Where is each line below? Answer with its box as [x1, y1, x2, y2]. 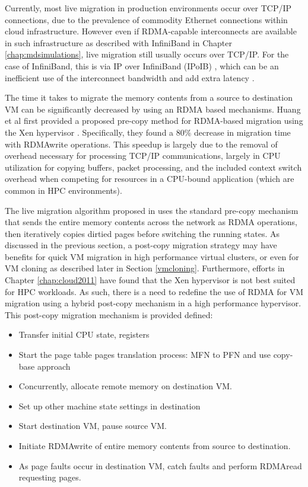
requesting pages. [18, 471, 81, 483]
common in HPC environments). [5, 184, 122, 196]
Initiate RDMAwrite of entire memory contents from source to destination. [18, 440, 291, 451]
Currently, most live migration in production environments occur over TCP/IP [5, 2, 292, 14]
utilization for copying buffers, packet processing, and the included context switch [5, 161, 302, 173]
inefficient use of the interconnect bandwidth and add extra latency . [5, 71, 255, 84]
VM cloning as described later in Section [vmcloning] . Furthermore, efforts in [5, 262, 285, 274]
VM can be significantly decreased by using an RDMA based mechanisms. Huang [5, 102, 301, 115]
